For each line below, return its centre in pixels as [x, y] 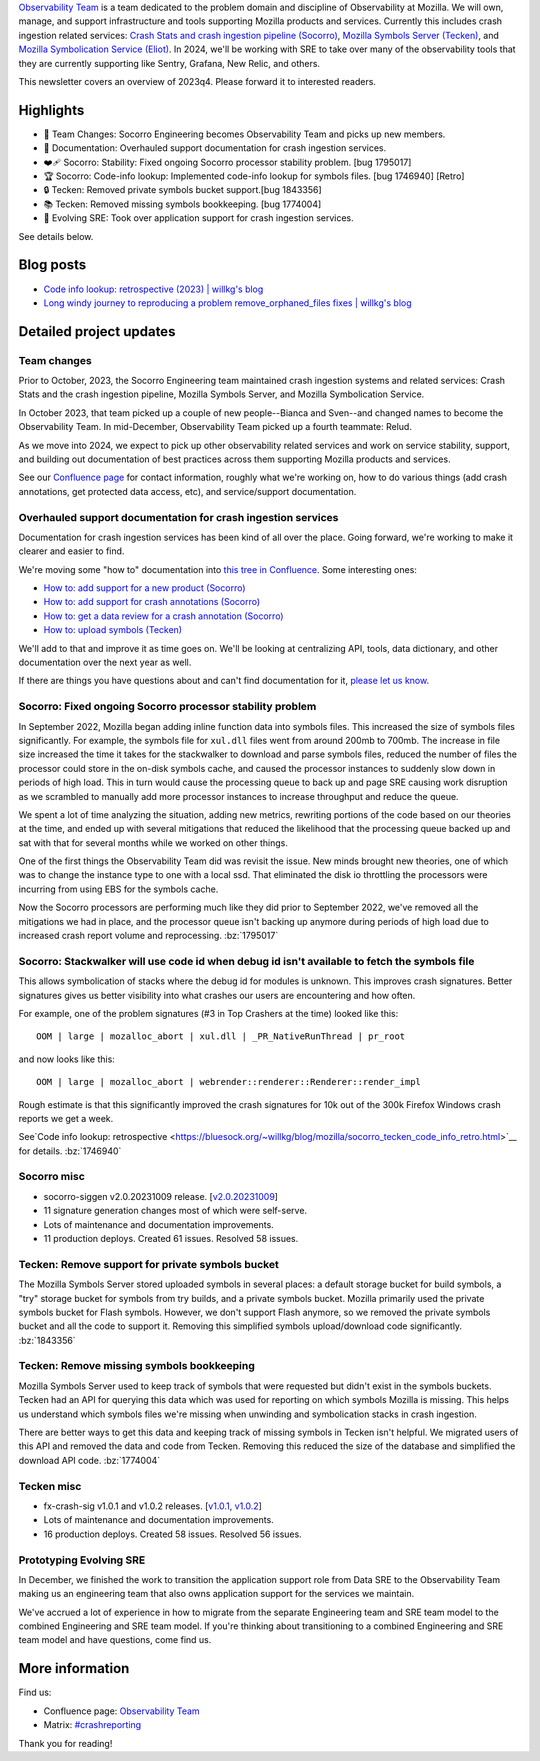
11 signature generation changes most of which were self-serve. [175, 1211]
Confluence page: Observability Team [121, 1711]
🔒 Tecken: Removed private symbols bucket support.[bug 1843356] [182, 190]
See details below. [56, 236]
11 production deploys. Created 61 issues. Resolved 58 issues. [171, 1239]
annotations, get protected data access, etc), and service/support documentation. [187, 491]
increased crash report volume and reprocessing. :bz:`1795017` [148, 936]
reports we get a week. [66, 1118]
